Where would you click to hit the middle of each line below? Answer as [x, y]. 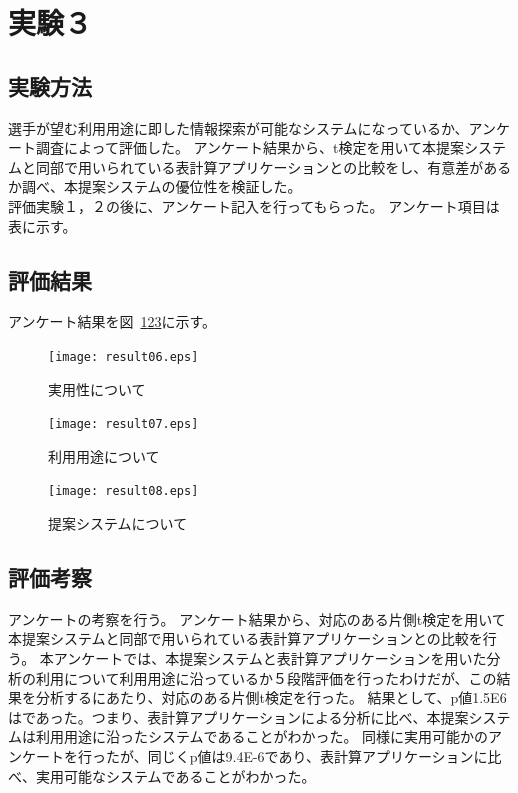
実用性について [97, 388]
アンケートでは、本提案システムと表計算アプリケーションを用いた [270, 658]
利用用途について [104, 455]
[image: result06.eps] [123, 356]
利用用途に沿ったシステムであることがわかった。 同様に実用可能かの [262, 736]
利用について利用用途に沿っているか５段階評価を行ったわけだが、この [266, 677]
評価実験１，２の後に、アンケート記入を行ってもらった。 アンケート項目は [254, 205]
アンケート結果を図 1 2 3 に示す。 [112, 321]
